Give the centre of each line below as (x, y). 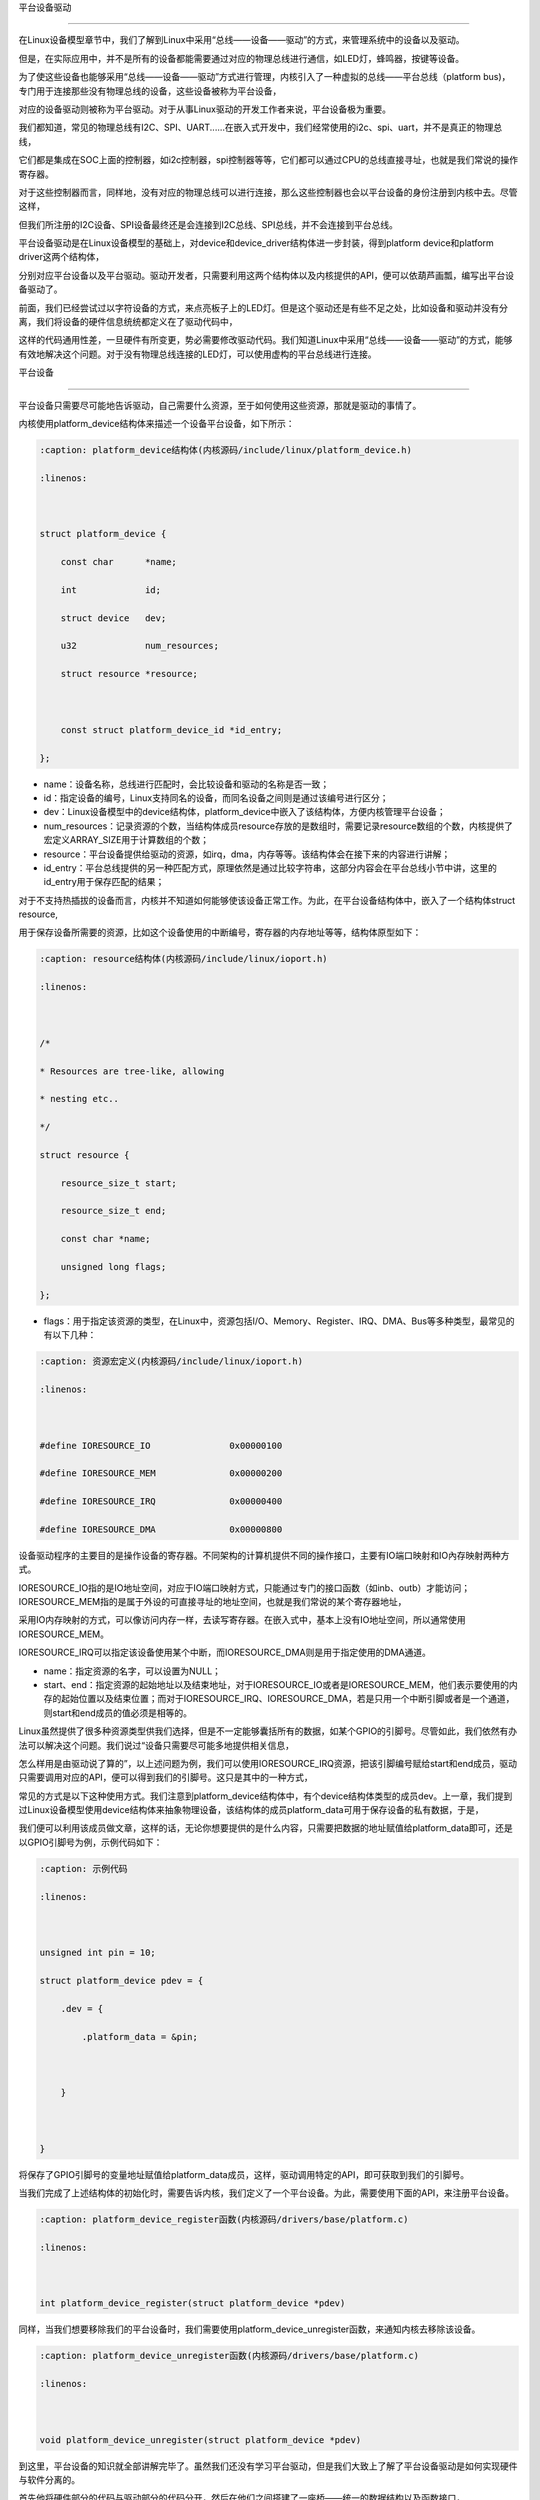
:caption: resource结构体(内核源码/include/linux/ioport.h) (184, 959)
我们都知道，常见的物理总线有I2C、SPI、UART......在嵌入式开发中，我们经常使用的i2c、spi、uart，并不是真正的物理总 (260, 127)
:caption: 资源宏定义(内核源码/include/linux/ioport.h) (171, 1361)
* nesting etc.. (79, 1099)
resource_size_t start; (118, 1183)
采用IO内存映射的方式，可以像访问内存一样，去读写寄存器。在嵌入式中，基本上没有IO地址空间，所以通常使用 (242, 1620)
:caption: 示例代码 (83, 1868)
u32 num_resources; (140, 646)
